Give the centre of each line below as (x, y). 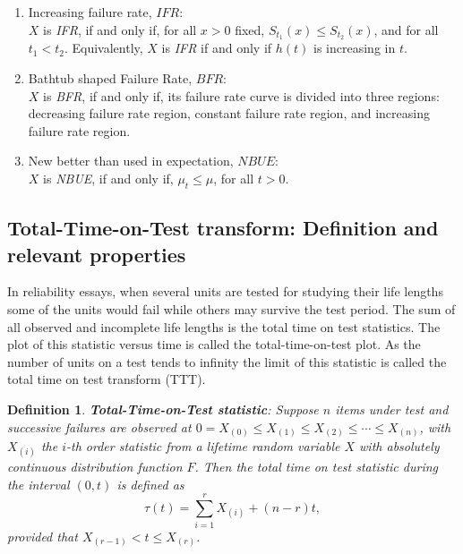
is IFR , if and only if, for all (120, 29)
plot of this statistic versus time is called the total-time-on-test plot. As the (214, 344)
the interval (39, 484)
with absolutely (399, 446)
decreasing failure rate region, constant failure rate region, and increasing (229, 113)
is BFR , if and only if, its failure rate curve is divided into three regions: (241, 95)
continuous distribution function (95, 467)
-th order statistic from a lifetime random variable (203, 446)
